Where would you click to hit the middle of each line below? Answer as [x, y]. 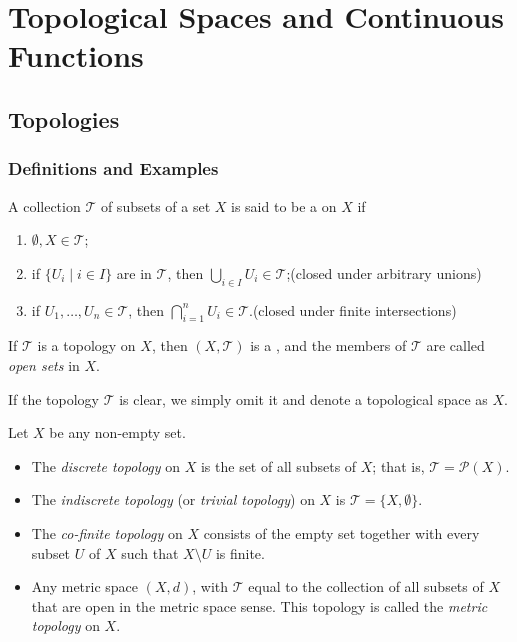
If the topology [54, 398]
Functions [76, 55]
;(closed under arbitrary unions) [384, 272]
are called [455, 345]
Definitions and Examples [113, 168]
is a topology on [86, 345]
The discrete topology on [106, 465]
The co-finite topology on [107, 532]
